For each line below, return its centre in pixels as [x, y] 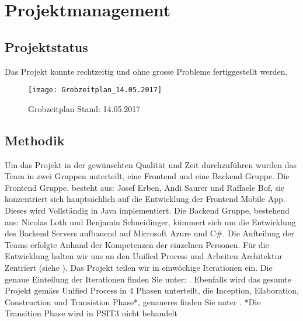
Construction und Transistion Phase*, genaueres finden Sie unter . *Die [133, 301]
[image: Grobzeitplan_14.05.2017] [95, 90]
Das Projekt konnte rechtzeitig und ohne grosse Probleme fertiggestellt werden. [146, 71]
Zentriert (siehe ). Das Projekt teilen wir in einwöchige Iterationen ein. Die [139, 267]
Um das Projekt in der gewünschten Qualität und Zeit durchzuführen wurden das [151, 164]
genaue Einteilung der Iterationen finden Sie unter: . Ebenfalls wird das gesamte [148, 279]
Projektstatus [46, 46]
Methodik [35, 140]
